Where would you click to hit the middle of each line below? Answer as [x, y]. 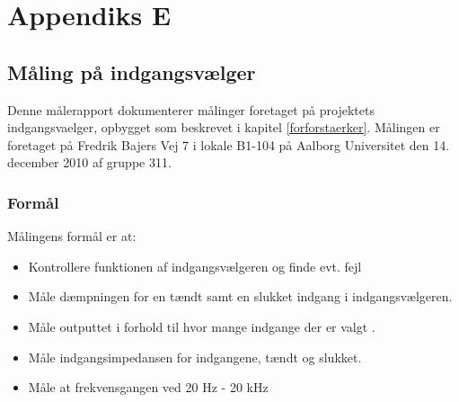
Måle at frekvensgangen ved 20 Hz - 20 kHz [148, 387]
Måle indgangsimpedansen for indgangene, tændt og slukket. [195, 357]
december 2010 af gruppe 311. [89, 162]
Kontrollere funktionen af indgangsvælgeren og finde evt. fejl [195, 266]
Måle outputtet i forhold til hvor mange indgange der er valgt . [202, 326]
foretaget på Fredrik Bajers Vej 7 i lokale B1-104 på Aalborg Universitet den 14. [229, 144]
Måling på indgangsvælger [132, 71]
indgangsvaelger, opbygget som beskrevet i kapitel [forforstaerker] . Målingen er [224, 127]
